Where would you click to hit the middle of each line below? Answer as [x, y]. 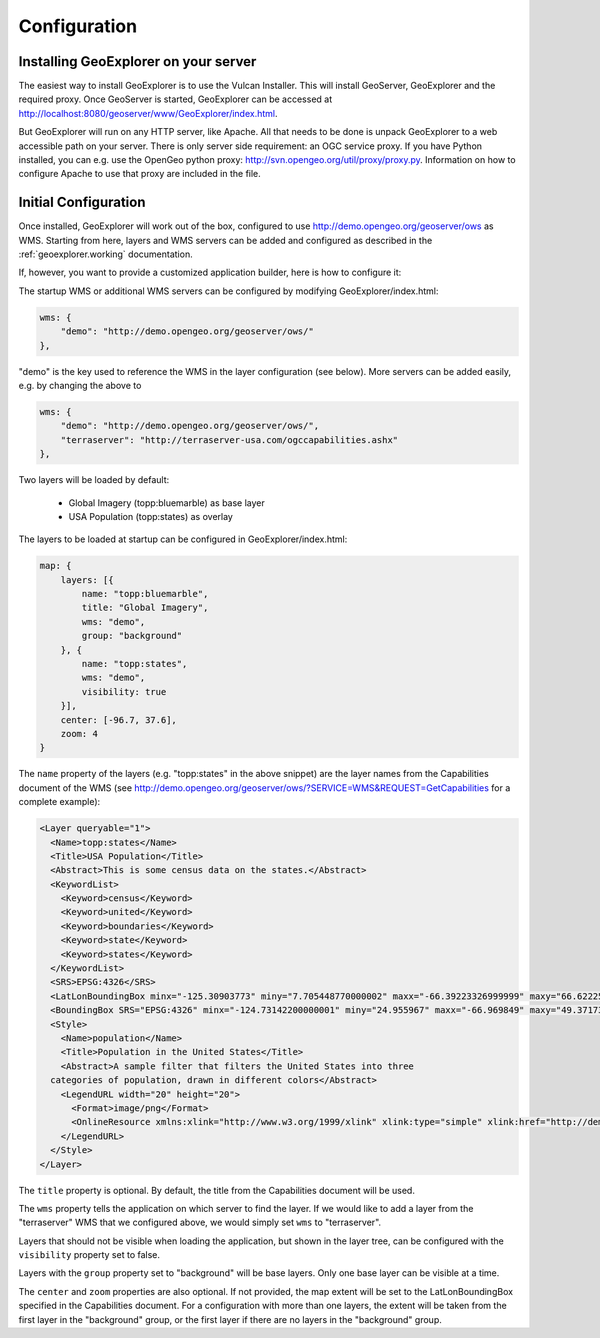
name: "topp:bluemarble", [145, 594]
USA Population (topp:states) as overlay [151, 516]
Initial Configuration [82, 202]
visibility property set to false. [89, 1255]
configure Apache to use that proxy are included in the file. [140, 174]
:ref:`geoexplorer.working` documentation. [106, 254]
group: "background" [132, 636]
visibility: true [124, 691]
